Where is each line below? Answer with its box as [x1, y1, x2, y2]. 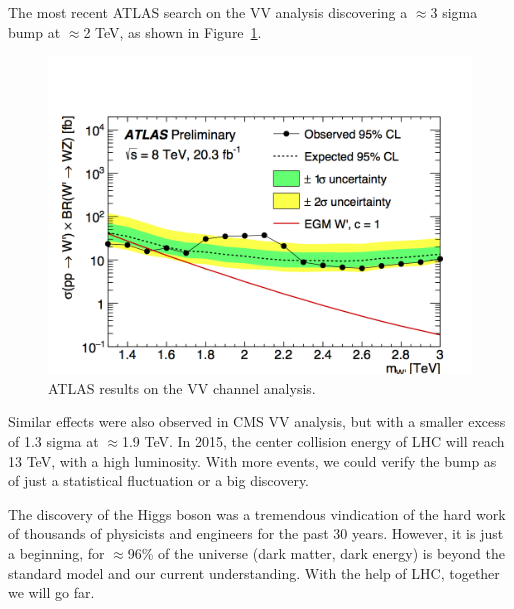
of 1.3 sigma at [8, 430, 99, 451]
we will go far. [8, 582, 95, 603]
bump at [8, 21, 61, 42]
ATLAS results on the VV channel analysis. [48, 377, 316, 398]
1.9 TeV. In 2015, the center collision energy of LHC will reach [121, 430, 505, 451]
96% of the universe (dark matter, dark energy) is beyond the [127, 542, 505, 563]
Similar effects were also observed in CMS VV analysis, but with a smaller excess [8, 411, 506, 432]
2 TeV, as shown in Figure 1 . [83, 21, 262, 42]
